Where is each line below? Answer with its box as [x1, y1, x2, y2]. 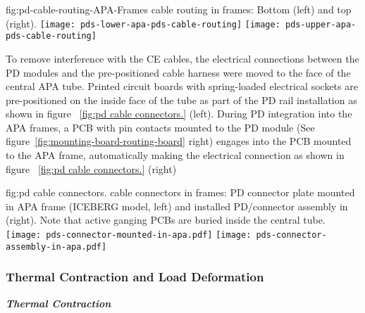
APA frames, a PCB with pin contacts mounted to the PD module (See [6, 120, 315, 134]
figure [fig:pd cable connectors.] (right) [6, 161, 177, 176]
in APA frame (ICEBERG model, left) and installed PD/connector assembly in [6, 198, 348, 213]
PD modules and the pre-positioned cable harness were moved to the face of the [6, 65, 351, 79]
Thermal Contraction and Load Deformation [6, 268, 264, 286]
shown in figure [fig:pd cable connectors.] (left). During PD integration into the [6, 106, 352, 121]
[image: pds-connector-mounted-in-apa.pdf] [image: [6, 230, 252, 241]
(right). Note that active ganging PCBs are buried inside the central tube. [6, 212, 326, 227]
